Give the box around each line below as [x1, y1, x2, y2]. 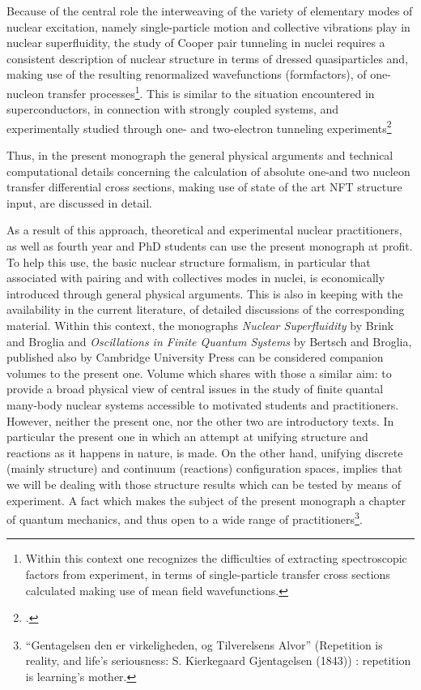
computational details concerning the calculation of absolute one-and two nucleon [6, 162, 410, 179]
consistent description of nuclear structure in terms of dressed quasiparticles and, [6, 49, 409, 66]
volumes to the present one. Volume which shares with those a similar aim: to [6, 364, 392, 381]
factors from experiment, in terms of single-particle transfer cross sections [25, 565, 390, 582]
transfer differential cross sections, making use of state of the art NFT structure [6, 178, 402, 195]
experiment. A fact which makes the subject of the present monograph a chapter [6, 491, 406, 508]
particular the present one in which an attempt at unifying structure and [6, 428, 368, 445]
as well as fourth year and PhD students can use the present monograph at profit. [6, 238, 413, 255]
